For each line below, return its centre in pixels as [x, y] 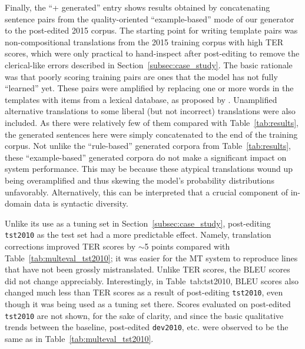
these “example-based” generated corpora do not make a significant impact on [146, 157]
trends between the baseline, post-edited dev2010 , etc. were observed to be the [147, 327]
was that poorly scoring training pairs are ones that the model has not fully [141, 76]
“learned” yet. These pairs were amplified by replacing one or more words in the [149, 88]
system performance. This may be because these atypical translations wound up [149, 169]
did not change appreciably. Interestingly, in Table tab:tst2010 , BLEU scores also [152, 280]
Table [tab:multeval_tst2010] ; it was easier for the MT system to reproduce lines [151, 257]
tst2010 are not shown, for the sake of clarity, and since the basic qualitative [144, 315]
